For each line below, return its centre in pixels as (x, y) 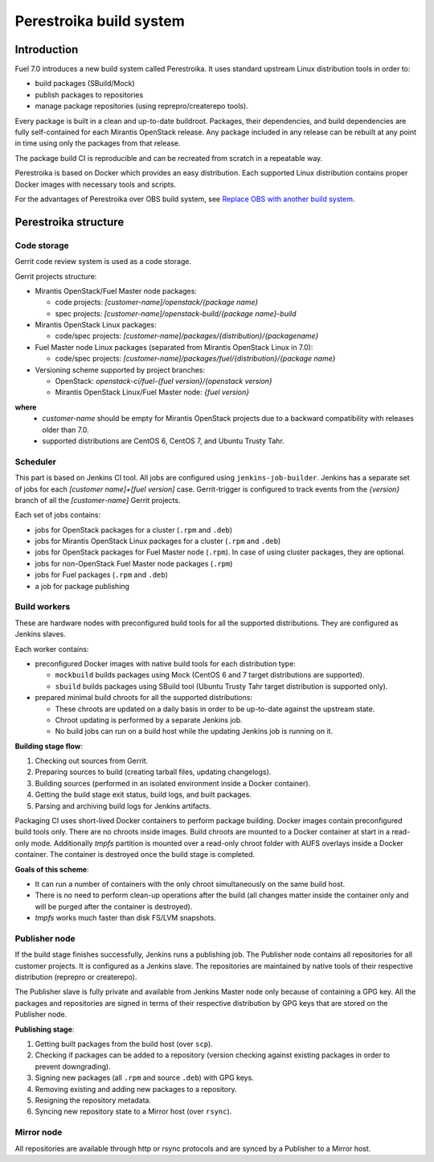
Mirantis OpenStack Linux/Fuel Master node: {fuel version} (152, 392)
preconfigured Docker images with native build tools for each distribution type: (166, 663)
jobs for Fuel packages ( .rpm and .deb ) (102, 575)
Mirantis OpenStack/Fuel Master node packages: (116, 290)
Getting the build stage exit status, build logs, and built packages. (143, 795)
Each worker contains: (52, 649)
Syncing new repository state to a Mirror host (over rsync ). (133, 1111)
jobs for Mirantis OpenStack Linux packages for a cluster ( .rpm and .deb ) (158, 541)
